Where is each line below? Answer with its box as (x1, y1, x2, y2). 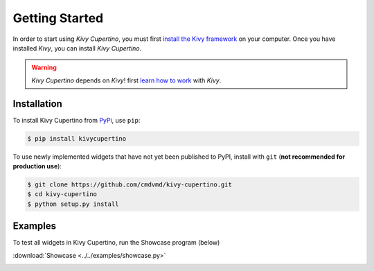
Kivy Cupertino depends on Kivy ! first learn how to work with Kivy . (31, 76, 222, 85)
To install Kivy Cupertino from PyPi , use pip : (12, 116, 141, 124)
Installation (12, 98, 62, 110)
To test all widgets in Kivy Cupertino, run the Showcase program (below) (12, 238, 220, 247)
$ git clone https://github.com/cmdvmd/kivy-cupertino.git (27, 180, 232, 189)
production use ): (12, 161, 62, 170)
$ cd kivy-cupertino (27, 191, 97, 198)
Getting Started (12, 10, 104, 26)
